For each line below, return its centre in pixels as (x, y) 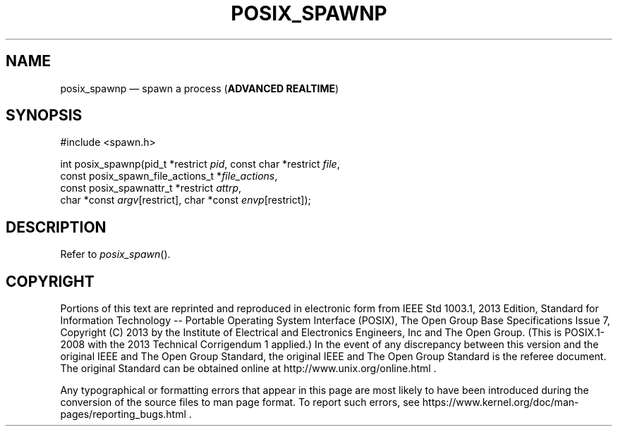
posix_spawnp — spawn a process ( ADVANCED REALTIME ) (200, 88)
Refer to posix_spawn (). (115, 254)
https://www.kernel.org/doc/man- (501, 402)
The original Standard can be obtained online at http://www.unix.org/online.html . (248, 369)
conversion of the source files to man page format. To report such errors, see (240, 402)
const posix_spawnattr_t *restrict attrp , (151, 188)
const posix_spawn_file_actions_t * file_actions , (169, 176)
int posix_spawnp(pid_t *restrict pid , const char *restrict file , (200, 164)
